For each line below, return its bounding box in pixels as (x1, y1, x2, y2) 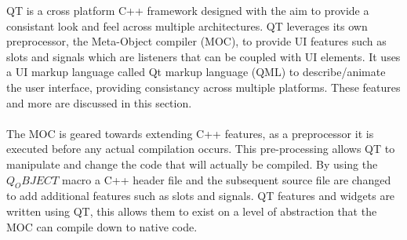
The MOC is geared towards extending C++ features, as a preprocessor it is (6, 125, 374, 141)
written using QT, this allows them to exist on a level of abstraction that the (6, 202, 377, 219)
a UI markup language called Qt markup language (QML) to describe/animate (6, 64, 386, 80)
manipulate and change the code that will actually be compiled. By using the (6, 155, 378, 172)
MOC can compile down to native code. (6, 218, 198, 235)
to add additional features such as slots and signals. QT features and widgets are (6, 187, 395, 204)
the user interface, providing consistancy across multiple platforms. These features (6, 78, 401, 95)
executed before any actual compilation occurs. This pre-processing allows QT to (6, 140, 395, 157)
